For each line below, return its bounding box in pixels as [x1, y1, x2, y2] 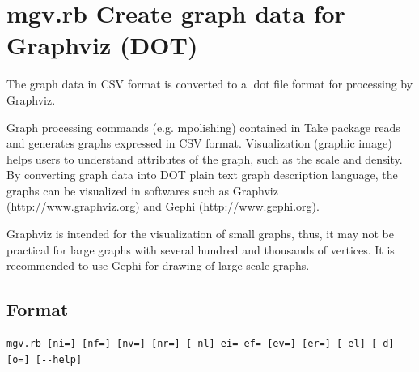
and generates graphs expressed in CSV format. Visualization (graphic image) [6, 135, 392, 152]
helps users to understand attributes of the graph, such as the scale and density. [6, 150, 403, 167]
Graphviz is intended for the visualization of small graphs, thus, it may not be [6, 225, 394, 242]
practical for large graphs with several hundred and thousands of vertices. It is [6, 241, 395, 258]
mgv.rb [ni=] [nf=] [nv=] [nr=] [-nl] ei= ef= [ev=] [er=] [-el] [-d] [6, 338, 395, 350]
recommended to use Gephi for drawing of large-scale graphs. [6, 257, 310, 274]
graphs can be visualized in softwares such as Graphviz [6, 182, 278, 199]
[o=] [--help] [6, 353, 83, 366]
